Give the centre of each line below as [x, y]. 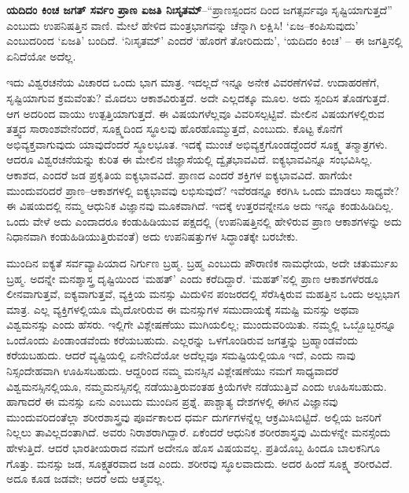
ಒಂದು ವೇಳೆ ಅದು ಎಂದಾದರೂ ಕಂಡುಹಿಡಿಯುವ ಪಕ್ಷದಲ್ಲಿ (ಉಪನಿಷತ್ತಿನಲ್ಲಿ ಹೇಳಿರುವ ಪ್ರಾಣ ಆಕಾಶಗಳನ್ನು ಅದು [204, 221]
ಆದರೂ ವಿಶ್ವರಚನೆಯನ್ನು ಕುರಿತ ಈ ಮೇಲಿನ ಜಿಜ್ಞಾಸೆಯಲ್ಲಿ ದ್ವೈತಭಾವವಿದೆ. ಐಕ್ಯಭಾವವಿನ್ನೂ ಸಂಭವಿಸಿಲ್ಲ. [190, 159]
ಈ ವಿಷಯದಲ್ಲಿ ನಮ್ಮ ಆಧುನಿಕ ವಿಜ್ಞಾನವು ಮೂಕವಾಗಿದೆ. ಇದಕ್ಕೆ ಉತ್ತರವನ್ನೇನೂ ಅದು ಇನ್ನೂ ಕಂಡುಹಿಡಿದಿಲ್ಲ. [200, 206]
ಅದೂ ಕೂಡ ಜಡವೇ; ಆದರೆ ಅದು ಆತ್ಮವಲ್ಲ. [86, 478]
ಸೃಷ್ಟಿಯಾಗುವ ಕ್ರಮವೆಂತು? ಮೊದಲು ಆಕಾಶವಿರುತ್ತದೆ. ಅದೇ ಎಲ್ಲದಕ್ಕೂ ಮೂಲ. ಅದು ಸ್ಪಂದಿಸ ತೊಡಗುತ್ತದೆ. [198, 97]
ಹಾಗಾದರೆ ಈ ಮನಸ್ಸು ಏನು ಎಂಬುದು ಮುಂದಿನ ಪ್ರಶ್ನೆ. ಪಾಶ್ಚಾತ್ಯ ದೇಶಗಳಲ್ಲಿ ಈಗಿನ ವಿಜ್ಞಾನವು [172, 401]
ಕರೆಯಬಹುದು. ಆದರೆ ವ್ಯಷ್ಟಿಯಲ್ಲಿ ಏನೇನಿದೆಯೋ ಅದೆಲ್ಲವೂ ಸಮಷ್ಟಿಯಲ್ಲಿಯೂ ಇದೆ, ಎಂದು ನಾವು [181, 355]
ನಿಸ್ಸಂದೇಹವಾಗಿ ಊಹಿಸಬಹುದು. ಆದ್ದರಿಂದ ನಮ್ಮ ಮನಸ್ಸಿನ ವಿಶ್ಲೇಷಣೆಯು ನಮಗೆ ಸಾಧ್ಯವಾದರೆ [173, 371]
